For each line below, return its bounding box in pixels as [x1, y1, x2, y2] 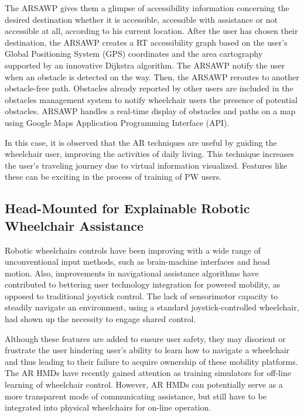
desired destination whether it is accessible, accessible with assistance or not [5, 13, 278, 25]
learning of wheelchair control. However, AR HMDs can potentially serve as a [5, 378, 283, 391]
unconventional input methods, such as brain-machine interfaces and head [5, 255, 270, 268]
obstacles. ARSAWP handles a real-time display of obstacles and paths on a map [5, 105, 296, 117]
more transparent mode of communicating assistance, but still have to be [5, 389, 267, 402]
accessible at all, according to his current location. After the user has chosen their [5, 25, 298, 37]
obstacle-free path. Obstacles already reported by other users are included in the [5, 82, 293, 94]
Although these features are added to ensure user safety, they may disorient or [5, 332, 286, 344]
